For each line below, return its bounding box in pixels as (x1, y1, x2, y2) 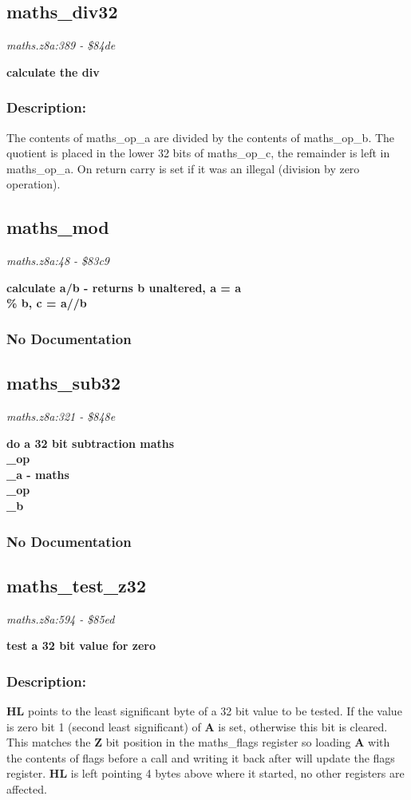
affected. (6, 781, 47, 797)
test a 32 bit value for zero (6, 637, 156, 654)
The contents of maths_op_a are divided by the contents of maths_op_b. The (6, 129, 395, 145)
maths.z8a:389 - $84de (6, 37, 116, 53)
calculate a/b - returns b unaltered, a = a (6, 279, 242, 295)
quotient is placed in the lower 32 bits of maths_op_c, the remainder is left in (6, 145, 390, 161)
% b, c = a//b (6, 295, 87, 311)
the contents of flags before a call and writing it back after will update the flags (6, 749, 395, 766)
